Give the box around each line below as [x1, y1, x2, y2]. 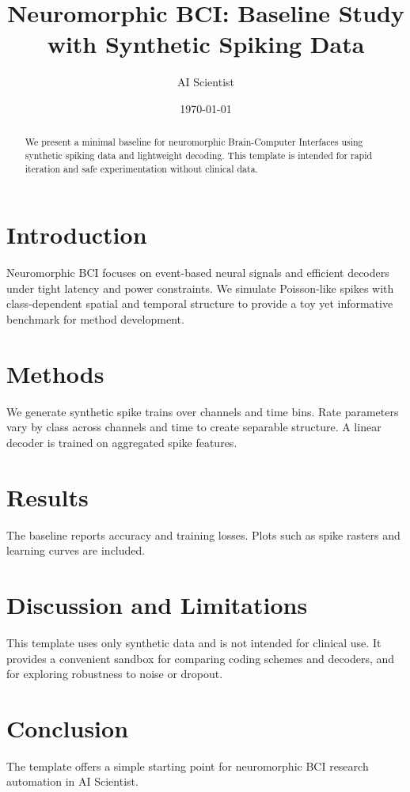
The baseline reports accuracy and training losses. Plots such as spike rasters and [6, 526, 401, 543]
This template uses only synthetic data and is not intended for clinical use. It [6, 634, 382, 650]
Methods [6, 357, 104, 389]
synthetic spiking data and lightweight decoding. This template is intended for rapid [25, 148, 373, 161]
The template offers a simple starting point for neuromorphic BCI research [6, 757, 369, 774]
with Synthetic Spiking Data [47, 28, 365, 60]
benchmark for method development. [6, 310, 184, 327]
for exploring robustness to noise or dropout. [6, 665, 223, 682]
